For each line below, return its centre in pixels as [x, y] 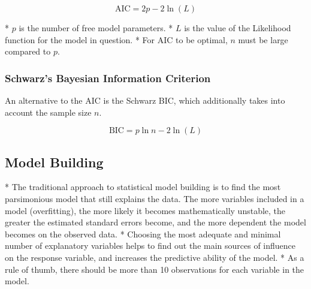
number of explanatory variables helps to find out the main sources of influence [150, 246]
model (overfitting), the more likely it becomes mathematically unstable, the [145, 210]
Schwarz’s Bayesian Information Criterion [108, 78]
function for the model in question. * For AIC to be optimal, [116, 39]
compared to [28, 51]
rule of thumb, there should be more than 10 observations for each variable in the [155, 269]
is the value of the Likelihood [238, 28]
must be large [263, 39]
